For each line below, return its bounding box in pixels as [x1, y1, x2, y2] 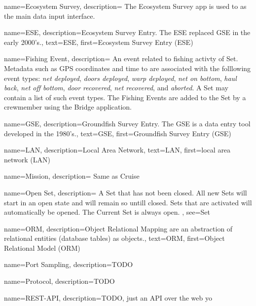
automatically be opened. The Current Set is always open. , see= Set [4, 207, 210, 217]
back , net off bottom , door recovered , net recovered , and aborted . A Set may [4, 82, 228, 93]
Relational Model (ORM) [4, 242, 80, 253]
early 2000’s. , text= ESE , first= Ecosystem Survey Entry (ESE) [4, 37, 193, 47]
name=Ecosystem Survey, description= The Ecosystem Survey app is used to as [4, 1, 247, 11]
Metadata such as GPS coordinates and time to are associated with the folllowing [4, 63, 251, 73]
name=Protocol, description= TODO [4, 276, 115, 286]
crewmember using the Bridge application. [4, 102, 132, 112]
